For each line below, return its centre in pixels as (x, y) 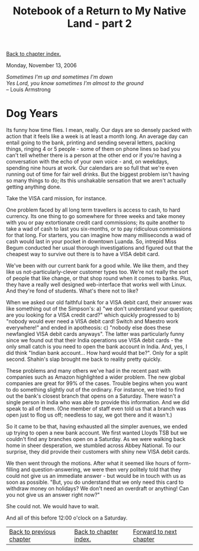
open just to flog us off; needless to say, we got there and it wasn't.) (89, 415)
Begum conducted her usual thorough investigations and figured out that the (99, 248)
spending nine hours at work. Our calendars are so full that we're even (92, 168)
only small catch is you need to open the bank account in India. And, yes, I (97, 347)
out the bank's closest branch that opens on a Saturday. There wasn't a (93, 396)
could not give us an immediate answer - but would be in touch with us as (96, 476)
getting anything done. (34, 187)
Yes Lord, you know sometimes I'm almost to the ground (75, 83)
